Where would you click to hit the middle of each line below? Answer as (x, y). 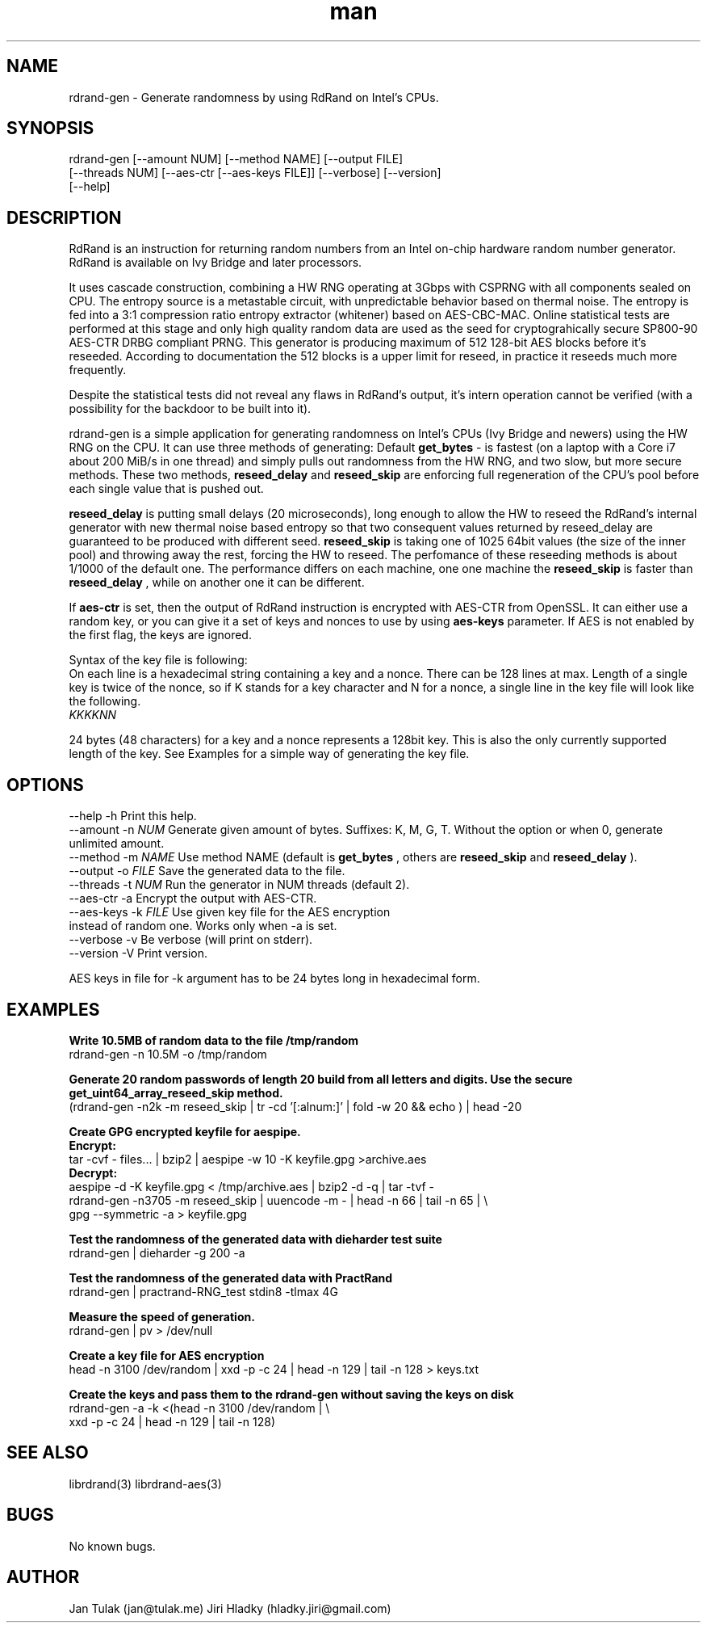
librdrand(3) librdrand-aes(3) (145, 1484)
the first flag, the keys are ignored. (160, 635)
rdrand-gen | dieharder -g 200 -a (157, 1252)
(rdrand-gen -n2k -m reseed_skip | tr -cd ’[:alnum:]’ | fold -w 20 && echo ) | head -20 (295, 1106)
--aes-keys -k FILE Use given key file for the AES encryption (230, 912)
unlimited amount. (117, 844)
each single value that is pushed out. (166, 489)
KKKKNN (93, 715)
